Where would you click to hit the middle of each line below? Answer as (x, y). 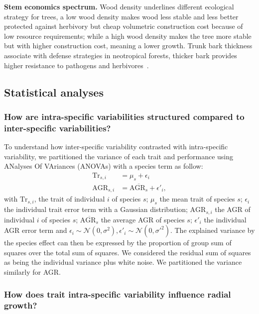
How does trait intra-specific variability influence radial (118, 294)
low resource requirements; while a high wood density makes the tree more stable (128, 36)
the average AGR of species (143, 219)
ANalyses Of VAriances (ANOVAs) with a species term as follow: (104, 166)
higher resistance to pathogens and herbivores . (76, 65)
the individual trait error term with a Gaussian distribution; (96, 209)
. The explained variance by (212, 230)
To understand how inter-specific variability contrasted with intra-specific (116, 147)
